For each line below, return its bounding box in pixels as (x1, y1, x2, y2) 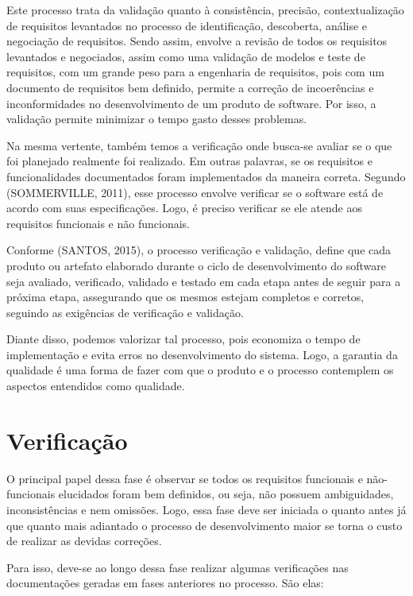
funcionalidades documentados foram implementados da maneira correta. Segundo (6, 168, 406, 184)
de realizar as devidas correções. (6, 532, 162, 549)
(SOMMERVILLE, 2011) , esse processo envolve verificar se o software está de (6, 184, 384, 200)
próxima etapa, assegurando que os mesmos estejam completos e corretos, (6, 288, 365, 305)
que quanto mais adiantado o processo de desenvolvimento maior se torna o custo (6, 517, 403, 533)
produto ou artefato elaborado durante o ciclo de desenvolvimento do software (6, 257, 386, 273)
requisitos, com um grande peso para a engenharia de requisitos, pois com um (6, 64, 384, 80)
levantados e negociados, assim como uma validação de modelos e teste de (6, 48, 365, 64)
